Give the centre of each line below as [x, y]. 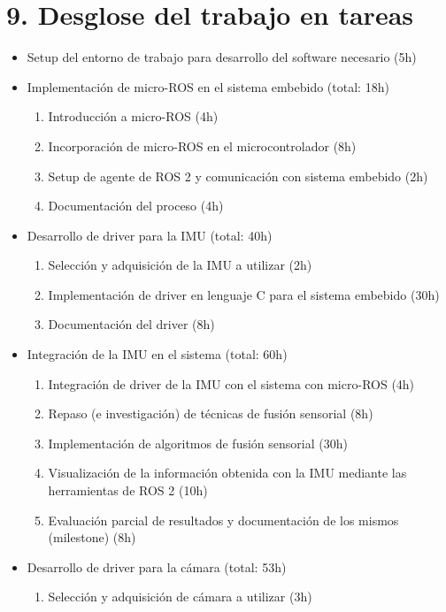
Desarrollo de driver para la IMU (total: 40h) [150, 235]
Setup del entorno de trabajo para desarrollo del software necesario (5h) [222, 57]
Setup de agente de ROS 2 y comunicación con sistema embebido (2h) [238, 176]
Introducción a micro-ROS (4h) [133, 116]
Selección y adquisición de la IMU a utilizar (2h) [180, 265]
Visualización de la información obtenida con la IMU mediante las [227, 473]
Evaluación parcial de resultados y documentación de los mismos [223, 520]
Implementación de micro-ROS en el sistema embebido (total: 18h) [208, 86]
